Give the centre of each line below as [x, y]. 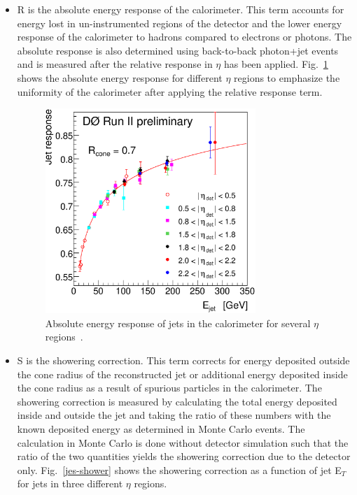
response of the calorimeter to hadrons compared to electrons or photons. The [184, 37]
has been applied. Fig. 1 [276, 64]
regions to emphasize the [287, 77]
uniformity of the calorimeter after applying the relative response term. [170, 91]
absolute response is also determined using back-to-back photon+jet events [178, 50]
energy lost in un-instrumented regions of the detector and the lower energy [180, 23]
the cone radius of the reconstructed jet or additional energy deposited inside [182, 374]
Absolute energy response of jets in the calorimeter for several [178, 323]
